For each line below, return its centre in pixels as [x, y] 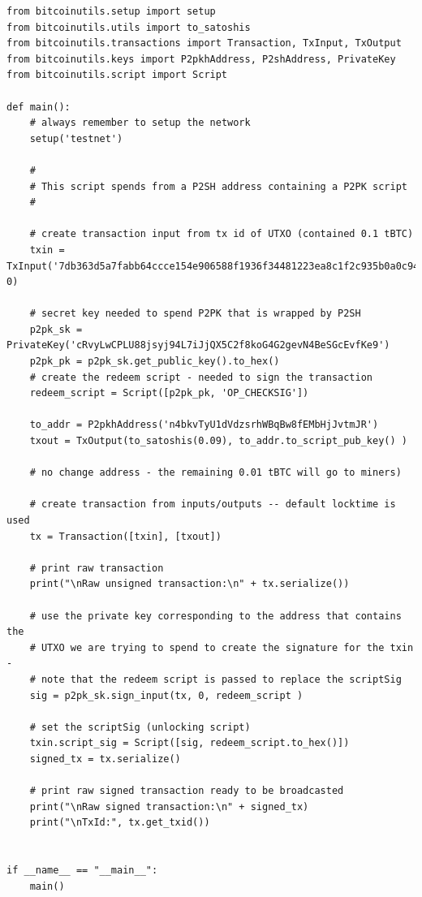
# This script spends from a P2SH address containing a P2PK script [218, 186]
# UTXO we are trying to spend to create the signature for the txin [222, 647]
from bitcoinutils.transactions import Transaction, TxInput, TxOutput [204, 43]
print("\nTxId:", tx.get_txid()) [120, 823]
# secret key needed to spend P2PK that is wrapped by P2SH [195, 314]
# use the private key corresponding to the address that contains [215, 616]
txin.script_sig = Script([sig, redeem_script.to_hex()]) [189, 743]
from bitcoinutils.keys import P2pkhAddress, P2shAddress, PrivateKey [201, 59]
